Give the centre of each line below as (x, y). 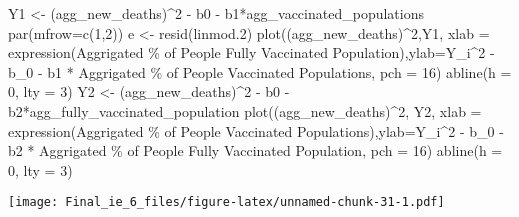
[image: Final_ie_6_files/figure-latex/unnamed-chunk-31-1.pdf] (226, 202)
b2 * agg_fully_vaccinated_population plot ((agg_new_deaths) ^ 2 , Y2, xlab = (245, 110)
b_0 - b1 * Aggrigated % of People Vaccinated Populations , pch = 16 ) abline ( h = (260, 71)
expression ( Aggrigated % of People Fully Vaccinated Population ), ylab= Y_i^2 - (251, 52)
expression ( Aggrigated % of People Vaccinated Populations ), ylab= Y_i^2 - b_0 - (256, 130)
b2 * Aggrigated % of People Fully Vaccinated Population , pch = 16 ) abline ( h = (255, 150)
